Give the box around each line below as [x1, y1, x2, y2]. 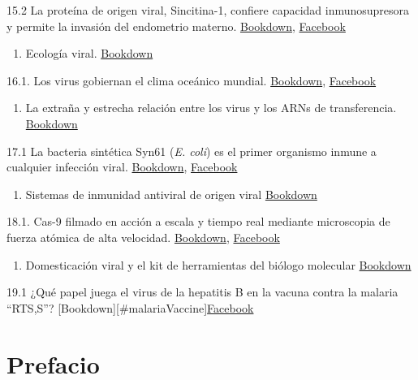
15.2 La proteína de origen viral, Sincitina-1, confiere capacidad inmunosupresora [6, 2, 410, 18]
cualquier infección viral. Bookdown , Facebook [6, 158, 238, 175]
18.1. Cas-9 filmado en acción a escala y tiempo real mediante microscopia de [6, 213, 390, 230]
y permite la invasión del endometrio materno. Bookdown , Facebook [6, 17, 346, 34]
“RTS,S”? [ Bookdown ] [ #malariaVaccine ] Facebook [6, 299, 254, 316]
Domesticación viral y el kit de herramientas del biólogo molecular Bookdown [25, 256, 412, 273]
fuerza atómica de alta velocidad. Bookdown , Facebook [6, 228, 280, 245]
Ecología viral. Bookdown [25, 45, 153, 62]
